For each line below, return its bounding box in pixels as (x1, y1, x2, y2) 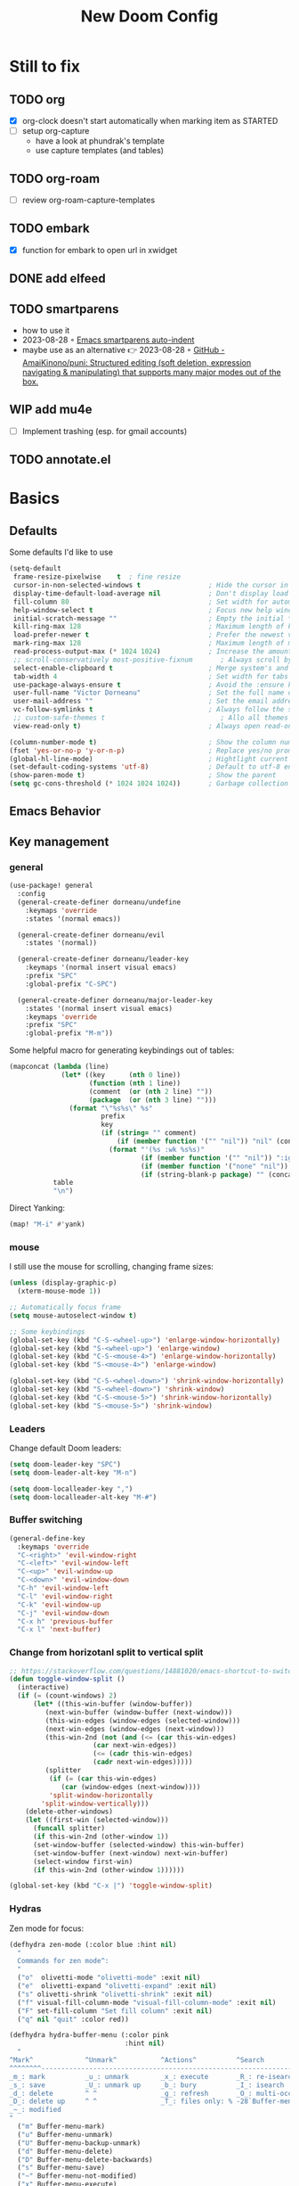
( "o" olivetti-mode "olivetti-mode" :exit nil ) (17, 1973, 201, 1983)
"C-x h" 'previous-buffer (17, 1616, 114, 1626)
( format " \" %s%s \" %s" (69, 1104, 153, 1113)
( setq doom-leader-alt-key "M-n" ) (9, 1468, 138, 1477)
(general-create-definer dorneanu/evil (17, 930, 166, 940)
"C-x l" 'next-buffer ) (17, 1625, 101, 1634)
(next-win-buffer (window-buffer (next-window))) (44, 1707, 233, 1717)
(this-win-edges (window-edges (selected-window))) (44, 1716, 241, 1725)
